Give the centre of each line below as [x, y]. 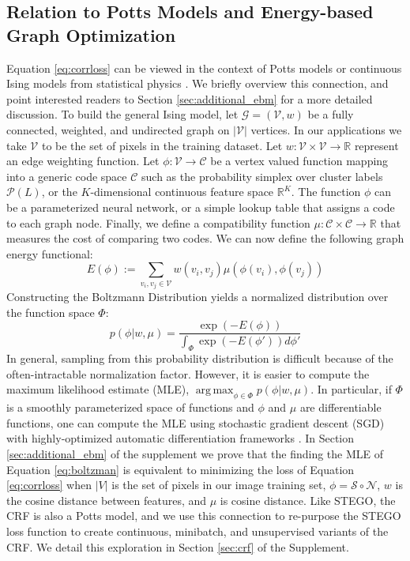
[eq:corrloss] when [49, 485]
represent [376, 145]
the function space [51, 312]
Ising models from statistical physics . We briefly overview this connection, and [197, 83]
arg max [214, 391]
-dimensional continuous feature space [182, 192]
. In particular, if [351, 389]
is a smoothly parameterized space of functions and [130, 407]
